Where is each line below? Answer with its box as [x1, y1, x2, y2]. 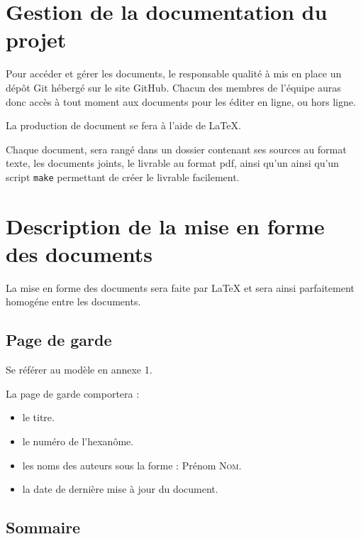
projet [6, 25, 67, 54]
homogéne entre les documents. [6, 294, 141, 309]
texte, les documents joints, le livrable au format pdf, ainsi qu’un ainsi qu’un [6, 156, 339, 170]
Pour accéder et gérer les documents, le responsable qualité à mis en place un [6, 66, 342, 81]
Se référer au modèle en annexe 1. [6, 362, 152, 377]
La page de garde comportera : [6, 386, 140, 401]
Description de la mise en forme [6, 211, 325, 240]
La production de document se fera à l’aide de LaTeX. [6, 118, 241, 133]
